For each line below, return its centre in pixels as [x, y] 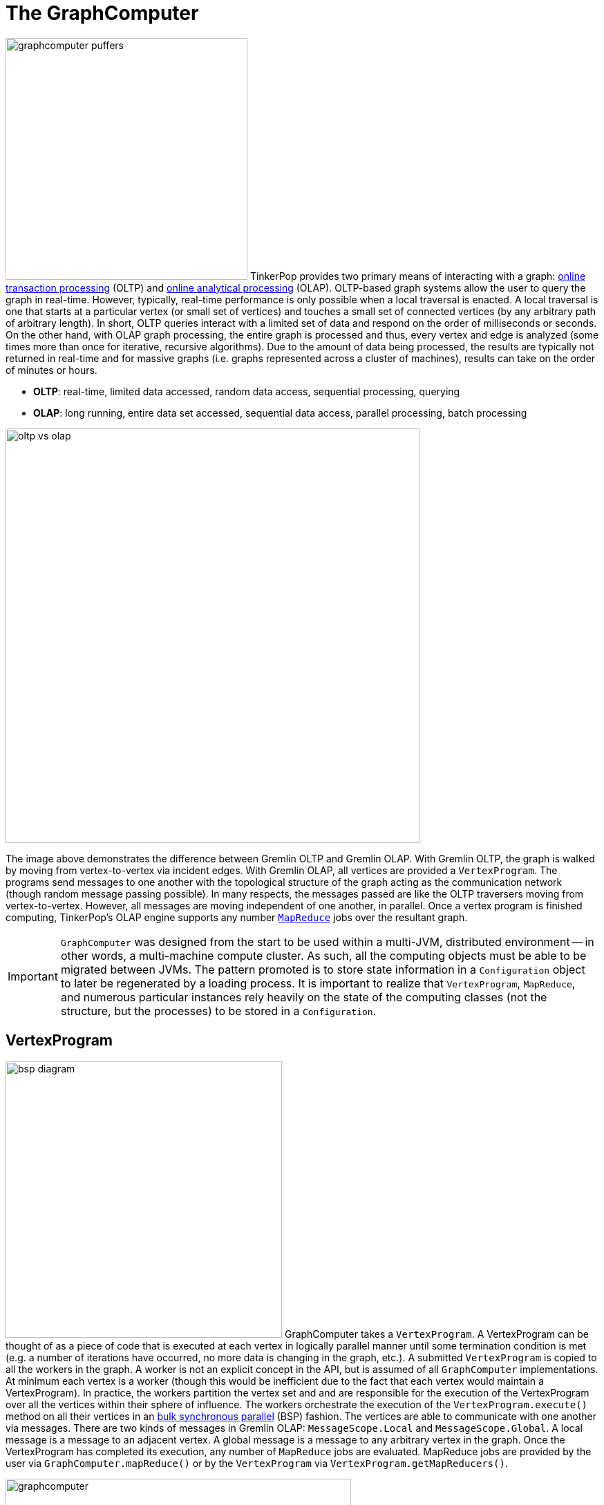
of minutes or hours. [51, 370]
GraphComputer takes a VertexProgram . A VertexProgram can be [437, 1334]
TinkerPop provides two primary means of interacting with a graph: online [418, 276]
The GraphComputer [102, 13]
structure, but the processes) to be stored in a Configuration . [218, 1011]
